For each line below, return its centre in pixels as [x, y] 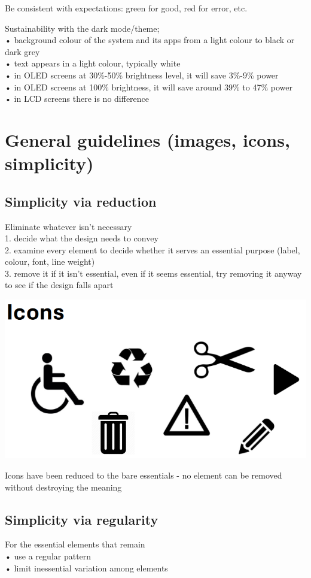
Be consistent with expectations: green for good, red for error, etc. [126, 8]
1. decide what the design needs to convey [82, 238]
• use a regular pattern [48, 556]
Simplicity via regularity [82, 519]
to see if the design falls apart [59, 285]
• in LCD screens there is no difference [77, 99]
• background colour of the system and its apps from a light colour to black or [150, 40]
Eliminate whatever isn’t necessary [68, 226]
